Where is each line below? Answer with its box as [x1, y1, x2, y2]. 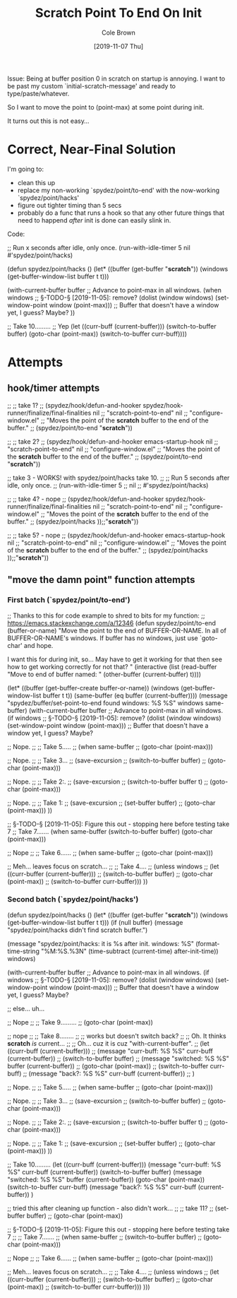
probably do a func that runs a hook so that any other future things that [17, 208, 224, 217]
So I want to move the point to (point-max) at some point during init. [7, 102, 205, 111]
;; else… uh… [7, 1004, 45, 1013]
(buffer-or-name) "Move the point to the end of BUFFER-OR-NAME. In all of [7, 626, 227, 635]
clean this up [17, 178, 55, 187]
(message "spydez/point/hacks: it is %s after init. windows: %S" [7, 939, 194, 948]
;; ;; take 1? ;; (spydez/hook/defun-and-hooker [7, 401, 142, 409]
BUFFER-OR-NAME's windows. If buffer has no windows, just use [7, 634, 199, 642]
